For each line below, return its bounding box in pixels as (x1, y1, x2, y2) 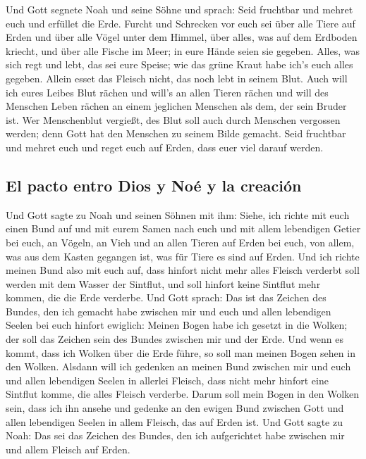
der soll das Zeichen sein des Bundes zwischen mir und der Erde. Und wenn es (6, 332, 343, 346)
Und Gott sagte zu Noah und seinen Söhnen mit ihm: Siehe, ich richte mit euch (6, 207, 350, 222)
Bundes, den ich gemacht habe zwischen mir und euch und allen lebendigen (6, 303, 331, 318)
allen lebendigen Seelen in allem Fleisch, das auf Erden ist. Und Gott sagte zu (6, 414, 343, 429)
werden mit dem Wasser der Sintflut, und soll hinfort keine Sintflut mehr (6, 276, 321, 291)
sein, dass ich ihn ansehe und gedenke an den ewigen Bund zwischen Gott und (6, 401, 344, 415)
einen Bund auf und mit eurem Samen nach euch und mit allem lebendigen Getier (6, 221, 361, 236)
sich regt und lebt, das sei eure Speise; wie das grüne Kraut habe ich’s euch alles (6, 57, 353, 72)
